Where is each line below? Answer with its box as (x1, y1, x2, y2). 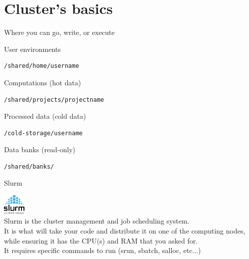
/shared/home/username (4, 62, 79, 70)
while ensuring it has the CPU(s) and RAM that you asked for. (4, 235, 198, 246)
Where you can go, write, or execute (4, 27, 115, 37)
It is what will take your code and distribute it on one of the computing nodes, (4, 226, 246, 236)
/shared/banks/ (4, 163, 54, 170)
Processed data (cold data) (4, 111, 86, 121)
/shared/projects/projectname (4, 96, 104, 103)
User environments (4, 43, 61, 54)
